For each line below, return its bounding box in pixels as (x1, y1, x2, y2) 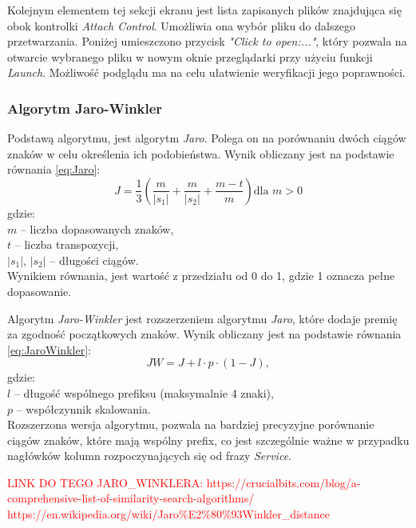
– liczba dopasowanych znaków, (20, 220, 174, 237)
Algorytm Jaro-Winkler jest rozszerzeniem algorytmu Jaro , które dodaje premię (7, 310, 398, 326)
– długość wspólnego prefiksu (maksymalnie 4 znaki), (14, 384, 274, 401)
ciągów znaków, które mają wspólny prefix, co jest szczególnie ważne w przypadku (7, 431, 410, 448)
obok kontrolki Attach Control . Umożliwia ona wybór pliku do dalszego (7, 17, 355, 34)
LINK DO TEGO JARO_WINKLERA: (7, 474, 204, 490)
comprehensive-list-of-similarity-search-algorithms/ (7, 490, 255, 506)
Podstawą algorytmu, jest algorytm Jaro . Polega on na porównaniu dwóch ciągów (7, 130, 406, 146)
